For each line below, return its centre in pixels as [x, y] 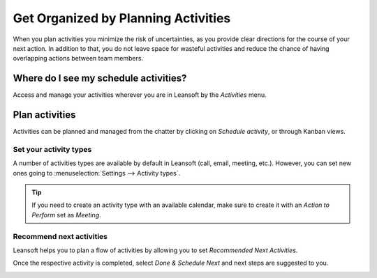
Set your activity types [52, 149]
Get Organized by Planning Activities [122, 18]
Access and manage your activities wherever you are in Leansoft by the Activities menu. [140, 95]
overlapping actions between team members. [78, 59]
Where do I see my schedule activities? [100, 78]
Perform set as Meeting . [66, 215]
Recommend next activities [60, 236]
